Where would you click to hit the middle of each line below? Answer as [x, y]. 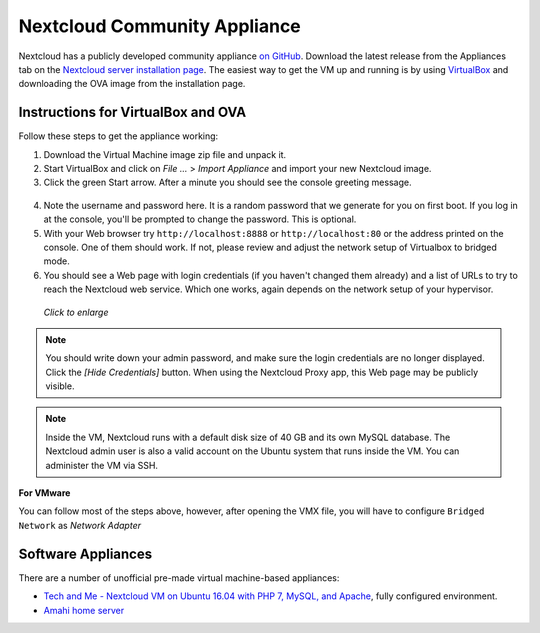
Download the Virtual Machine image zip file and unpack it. [165, 154]
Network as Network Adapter [80, 525]
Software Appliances [85, 553]
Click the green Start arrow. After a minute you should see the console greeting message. [227, 182]
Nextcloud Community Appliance [160, 26]
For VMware [44, 493]
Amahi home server [84, 610]
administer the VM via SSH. [102, 465]
